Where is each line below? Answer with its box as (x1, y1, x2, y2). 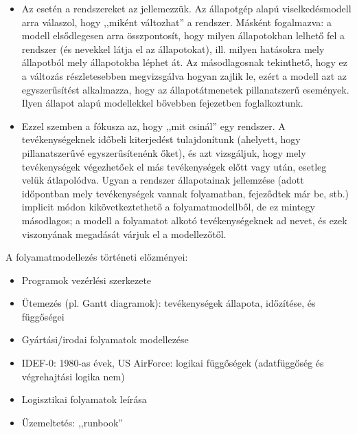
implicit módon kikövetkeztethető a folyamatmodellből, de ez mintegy (21, 199, 315, 214)
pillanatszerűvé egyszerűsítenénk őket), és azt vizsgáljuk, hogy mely (21, 145, 306, 160)
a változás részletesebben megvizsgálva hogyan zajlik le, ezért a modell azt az (21, 68, 347, 83)
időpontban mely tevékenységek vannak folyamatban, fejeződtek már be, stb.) (21, 186, 349, 200)
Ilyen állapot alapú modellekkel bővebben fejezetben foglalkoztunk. (21, 96, 303, 110)
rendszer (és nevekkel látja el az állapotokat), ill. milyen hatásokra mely (21, 41, 325, 56)
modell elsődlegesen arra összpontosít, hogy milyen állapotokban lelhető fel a (21, 28, 345, 43)
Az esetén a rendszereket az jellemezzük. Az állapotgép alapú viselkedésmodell (21, 1, 352, 15)
